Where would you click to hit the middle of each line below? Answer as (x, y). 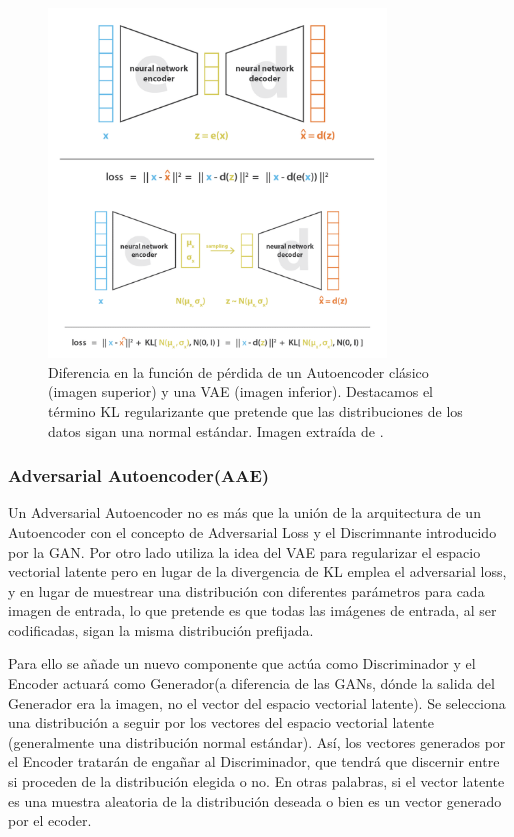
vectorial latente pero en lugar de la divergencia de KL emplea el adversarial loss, (257, 571)
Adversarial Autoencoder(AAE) (139, 475)
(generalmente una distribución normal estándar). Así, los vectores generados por (257, 741)
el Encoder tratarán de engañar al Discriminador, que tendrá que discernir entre (254, 761)
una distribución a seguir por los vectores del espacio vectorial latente (221, 722)
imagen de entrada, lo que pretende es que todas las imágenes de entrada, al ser (252, 610)
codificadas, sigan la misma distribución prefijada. (161, 629)
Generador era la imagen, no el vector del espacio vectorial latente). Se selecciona (257, 702)
